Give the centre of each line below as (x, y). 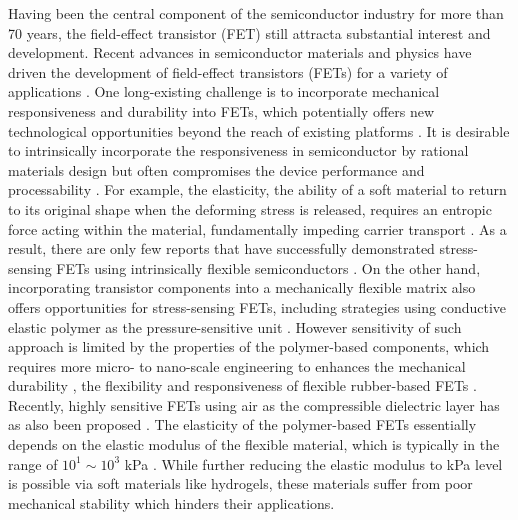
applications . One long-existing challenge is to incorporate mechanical (224, 91)
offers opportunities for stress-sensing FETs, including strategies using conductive (257, 306)
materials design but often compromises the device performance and (216, 169)
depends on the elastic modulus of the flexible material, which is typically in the (254, 444)
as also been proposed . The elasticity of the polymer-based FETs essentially (242, 424)
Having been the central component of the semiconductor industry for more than (256, 13)
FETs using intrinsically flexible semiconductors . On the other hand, (268, 267)
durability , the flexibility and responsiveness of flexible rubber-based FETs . (242, 385)
